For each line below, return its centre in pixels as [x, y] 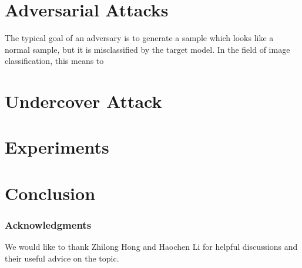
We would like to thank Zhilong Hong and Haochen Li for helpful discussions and [151, 247]
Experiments [57, 147]
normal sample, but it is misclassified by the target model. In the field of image [147, 49]
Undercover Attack [83, 101]
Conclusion [50, 193]
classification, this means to [54, 61]
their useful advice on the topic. [62, 258]
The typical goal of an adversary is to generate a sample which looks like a [139, 38]
